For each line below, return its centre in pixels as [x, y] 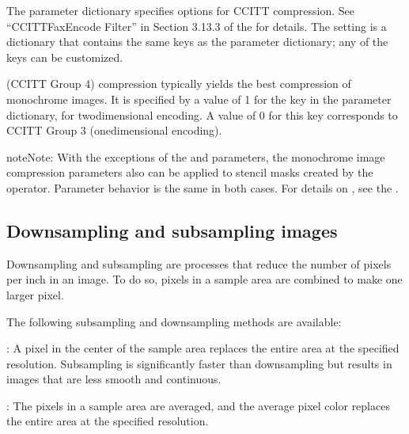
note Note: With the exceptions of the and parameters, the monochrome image [196, 156]
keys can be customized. [65, 57]
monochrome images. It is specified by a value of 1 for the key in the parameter [199, 99]
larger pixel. [35, 294]
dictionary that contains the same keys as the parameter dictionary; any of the [197, 42]
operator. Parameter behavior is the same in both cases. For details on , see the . [203, 187]
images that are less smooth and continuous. [114, 379]
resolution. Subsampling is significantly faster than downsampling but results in [199, 363]
